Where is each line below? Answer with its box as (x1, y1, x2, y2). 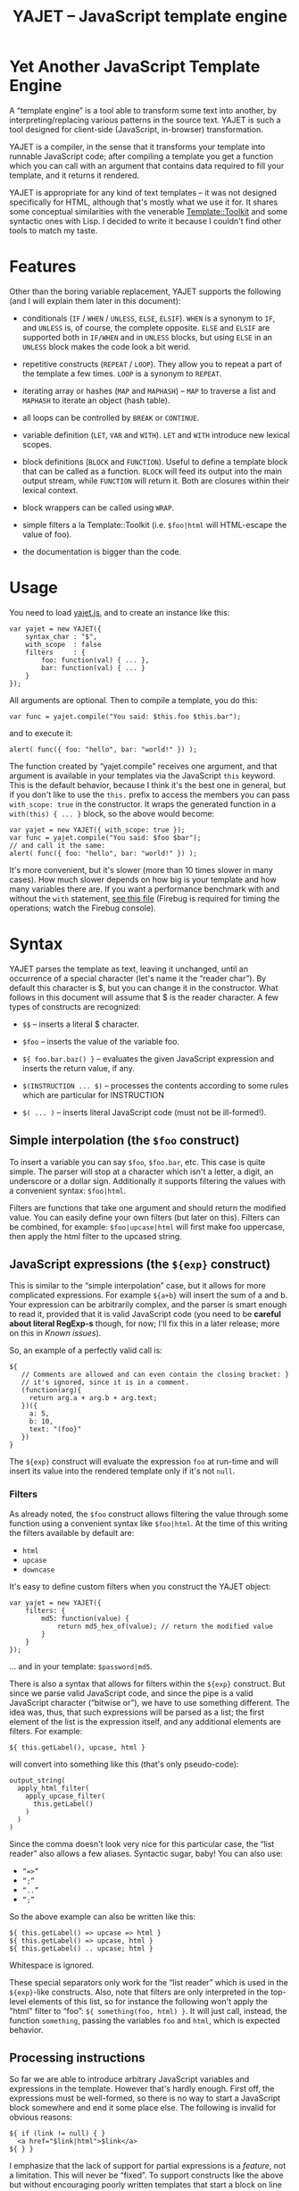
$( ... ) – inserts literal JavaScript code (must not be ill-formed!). (21, 1106, 267, 1118)
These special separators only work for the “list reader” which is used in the (9, 1977, 288, 1987)
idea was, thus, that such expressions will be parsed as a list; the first (9, 1707, 265, 1717)
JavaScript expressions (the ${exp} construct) (9, 1256, 270, 1272)
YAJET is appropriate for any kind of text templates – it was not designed (9, 187, 278, 197)
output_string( (9, 1775, 66, 1784)
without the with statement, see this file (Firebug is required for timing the (9, 893, 280, 903)
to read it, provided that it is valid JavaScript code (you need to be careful (9, 1309, 281, 1320)
